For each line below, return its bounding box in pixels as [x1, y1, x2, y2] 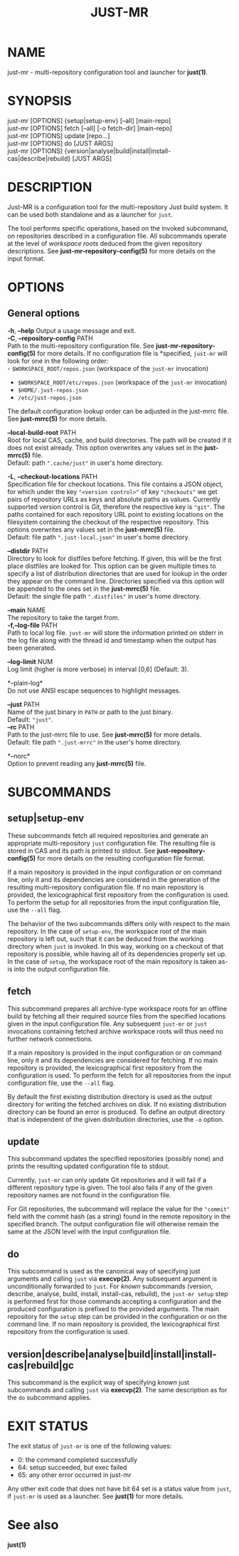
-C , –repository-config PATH [7, 334, 94, 342]
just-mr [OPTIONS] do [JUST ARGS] [7, 139, 114, 147]
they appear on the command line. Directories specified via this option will [7, 577, 225, 585]
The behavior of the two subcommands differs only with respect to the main [7, 919, 230, 927]
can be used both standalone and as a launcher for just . [7, 210, 173, 219]
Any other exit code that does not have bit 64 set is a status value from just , [7, 1485, 231, 1493]
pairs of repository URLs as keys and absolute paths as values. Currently [7, 495, 221, 503]
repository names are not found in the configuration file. [7, 1191, 171, 1199]
